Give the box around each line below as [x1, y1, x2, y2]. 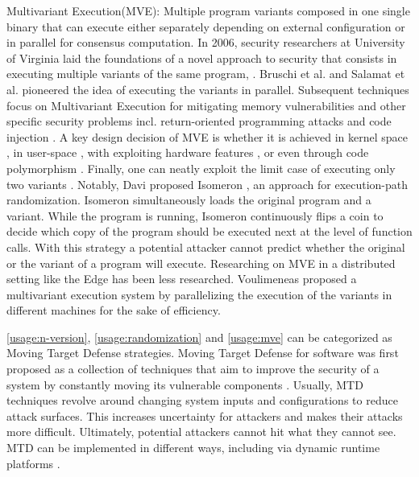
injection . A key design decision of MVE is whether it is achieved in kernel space [6, 128, 409, 145]
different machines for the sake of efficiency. [6, 302, 221, 319]
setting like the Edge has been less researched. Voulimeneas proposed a [6, 270, 357, 287]
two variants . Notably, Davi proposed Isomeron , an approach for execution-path [6, 175, 409, 192]
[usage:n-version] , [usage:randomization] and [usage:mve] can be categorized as [6, 328, 392, 345]
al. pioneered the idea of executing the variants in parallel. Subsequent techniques [6, 80, 409, 97]
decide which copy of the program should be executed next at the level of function [6, 223, 413, 240]
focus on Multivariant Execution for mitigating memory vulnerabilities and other [6, 97, 406, 113]
